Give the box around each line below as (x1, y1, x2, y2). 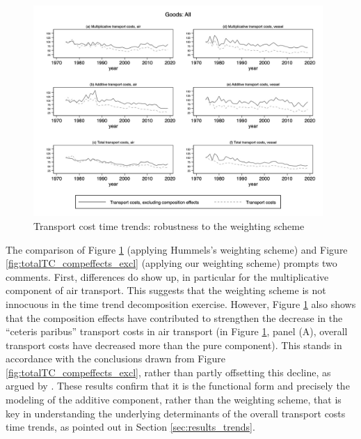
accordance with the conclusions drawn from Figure (6, 351, 225, 366)
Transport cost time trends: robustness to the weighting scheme (33, 218, 305, 233)
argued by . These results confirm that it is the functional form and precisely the (6, 378, 350, 393)
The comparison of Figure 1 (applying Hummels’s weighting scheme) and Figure (6, 242, 348, 256)
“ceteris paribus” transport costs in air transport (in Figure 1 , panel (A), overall (6, 324, 348, 339)
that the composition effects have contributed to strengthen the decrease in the (6, 310, 343, 325)
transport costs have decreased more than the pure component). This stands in (6, 337, 342, 352)
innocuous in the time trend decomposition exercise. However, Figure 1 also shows (6, 296, 356, 311)
